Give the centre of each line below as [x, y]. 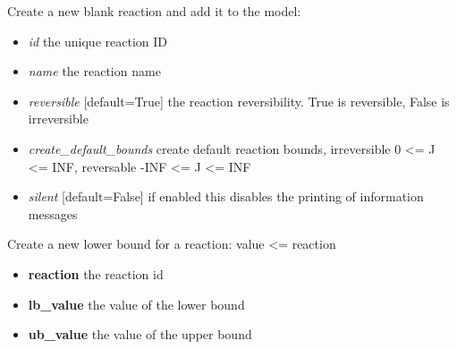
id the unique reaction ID [97, 41]
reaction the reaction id [96, 273]
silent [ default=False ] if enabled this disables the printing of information [226, 196]
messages [53, 213]
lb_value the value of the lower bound [136, 304]
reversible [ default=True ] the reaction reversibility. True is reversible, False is [239, 101]
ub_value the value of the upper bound [140, 334]
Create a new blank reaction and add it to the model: [154, 11]
